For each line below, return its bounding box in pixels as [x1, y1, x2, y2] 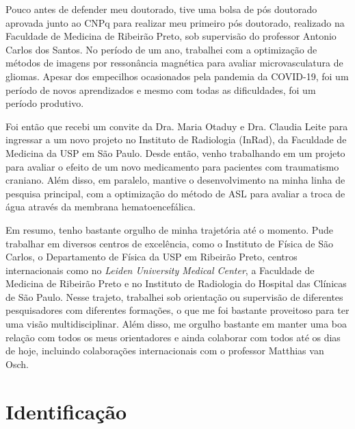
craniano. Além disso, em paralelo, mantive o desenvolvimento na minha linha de [5, 173, 345, 187]
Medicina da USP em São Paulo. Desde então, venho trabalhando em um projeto [5, 145, 345, 160]
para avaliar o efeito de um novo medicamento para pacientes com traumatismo [5, 159, 339, 173]
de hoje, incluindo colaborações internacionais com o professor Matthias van [5, 343, 324, 358]
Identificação [5, 397, 127, 425]
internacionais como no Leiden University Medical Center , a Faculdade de [5, 262, 315, 277]
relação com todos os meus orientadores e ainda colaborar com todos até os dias [5, 330, 341, 344]
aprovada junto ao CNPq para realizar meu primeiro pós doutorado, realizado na [5, 15, 345, 29]
